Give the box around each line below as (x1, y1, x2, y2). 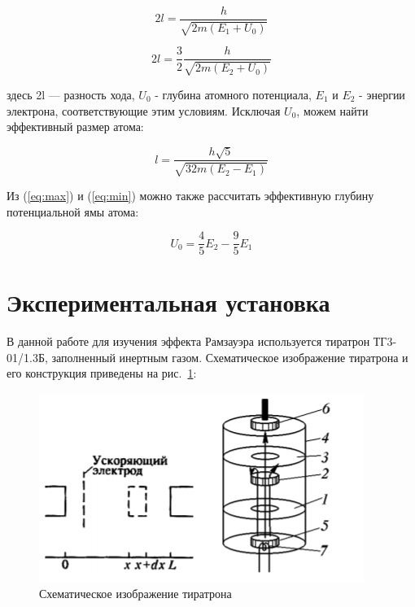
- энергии (359, 85, 405, 103)
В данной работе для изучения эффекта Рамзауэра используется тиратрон (7, 333, 370, 350)
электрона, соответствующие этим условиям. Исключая (7, 102, 281, 119)
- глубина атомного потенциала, (155, 85, 312, 103)
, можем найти (296, 102, 369, 119)
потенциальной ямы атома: (7, 203, 139, 220)
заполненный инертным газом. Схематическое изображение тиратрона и (51, 348, 408, 365)
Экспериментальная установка (7, 286, 330, 319)
